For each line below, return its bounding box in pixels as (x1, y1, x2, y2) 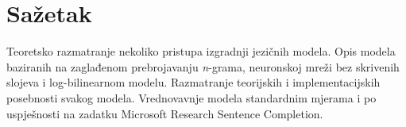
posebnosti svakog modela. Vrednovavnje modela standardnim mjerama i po (6, 89, 377, 106)
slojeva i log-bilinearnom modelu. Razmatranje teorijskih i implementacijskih (6, 74, 381, 90)
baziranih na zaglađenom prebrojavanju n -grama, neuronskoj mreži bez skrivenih (6, 58, 400, 75)
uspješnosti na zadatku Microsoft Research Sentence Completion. (6, 105, 323, 121)
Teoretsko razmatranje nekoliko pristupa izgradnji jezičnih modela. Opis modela (6, 43, 396, 60)
